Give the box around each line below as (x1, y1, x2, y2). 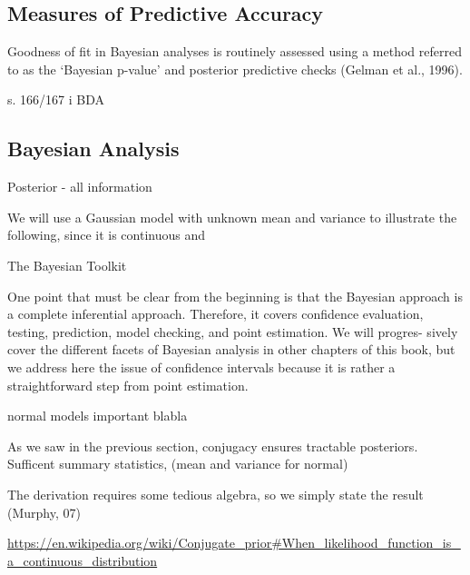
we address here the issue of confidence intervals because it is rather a (7, 357, 396, 376)
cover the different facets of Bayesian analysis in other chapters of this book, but (7, 340, 455, 359)
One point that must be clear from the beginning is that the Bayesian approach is (7, 286, 463, 305)
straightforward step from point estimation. (7, 375, 249, 394)
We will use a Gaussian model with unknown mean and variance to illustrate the (7, 207, 457, 226)
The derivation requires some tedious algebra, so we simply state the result (7, 484, 424, 503)
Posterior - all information (7, 177, 152, 196)
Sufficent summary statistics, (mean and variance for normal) (7, 454, 348, 473)
